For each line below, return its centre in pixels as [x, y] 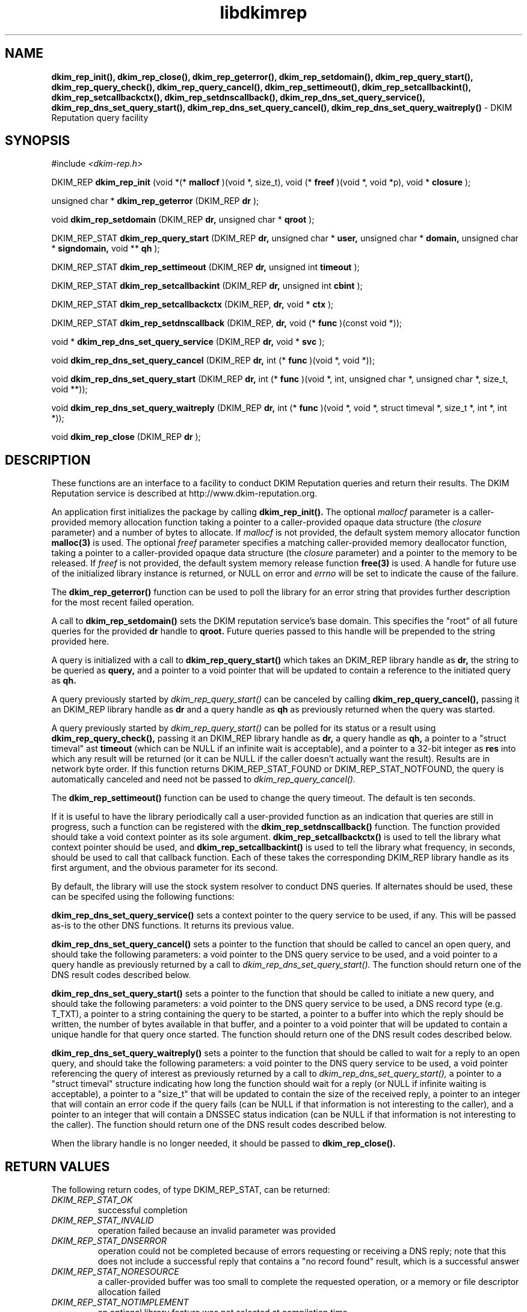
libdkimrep [263, 13]
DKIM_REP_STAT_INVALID [103, 1221]
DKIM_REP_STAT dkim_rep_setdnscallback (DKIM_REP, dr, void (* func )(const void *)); [227, 323]
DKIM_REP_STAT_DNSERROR [109, 1241]
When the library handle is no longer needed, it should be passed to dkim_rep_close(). [223, 1143]
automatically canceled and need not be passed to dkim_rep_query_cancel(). [203, 779]
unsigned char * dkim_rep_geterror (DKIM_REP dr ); [155, 201]
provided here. [80, 642]
